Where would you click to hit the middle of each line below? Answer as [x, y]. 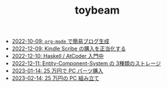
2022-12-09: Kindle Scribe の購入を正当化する [69, 49]
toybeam [97, 10]
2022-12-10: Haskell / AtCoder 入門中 [58, 56]
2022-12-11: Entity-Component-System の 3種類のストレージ [86, 63]
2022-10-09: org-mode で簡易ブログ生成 [61, 41]
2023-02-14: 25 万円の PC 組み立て [55, 78]
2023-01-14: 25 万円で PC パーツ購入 [58, 71]
